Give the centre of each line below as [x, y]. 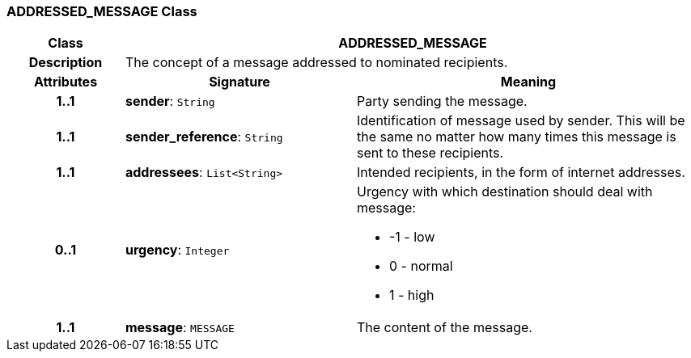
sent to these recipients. [430, 153]
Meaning [528, 82]
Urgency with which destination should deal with [504, 192]
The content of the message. [444, 328]
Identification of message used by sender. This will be [521, 121]
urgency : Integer [177, 250]
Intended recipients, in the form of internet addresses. [521, 173]
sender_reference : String [204, 137]
